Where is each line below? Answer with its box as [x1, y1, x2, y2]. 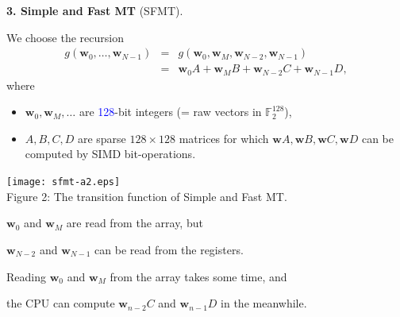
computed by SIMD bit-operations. [25, 145, 196, 162]
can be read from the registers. [94, 241, 244, 257]
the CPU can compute [6, 295, 115, 311]
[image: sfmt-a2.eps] [6, 176, 121, 188]
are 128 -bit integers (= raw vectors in [79, 103, 262, 120]
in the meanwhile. [221, 295, 307, 311]
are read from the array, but [66, 215, 203, 231]
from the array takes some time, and [110, 268, 287, 284]
